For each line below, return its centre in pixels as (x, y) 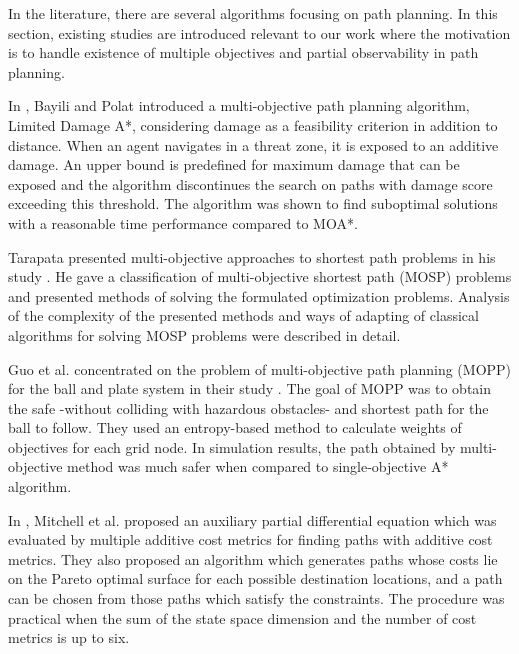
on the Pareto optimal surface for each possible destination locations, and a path (255, 578)
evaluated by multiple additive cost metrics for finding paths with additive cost (250, 539)
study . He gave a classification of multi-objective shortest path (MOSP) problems (260, 276)
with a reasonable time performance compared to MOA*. (183, 222)
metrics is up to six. (69, 637)
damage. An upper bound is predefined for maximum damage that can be (234, 164)
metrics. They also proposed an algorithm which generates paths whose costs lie (253, 558)
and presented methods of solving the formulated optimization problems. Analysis (259, 295)
